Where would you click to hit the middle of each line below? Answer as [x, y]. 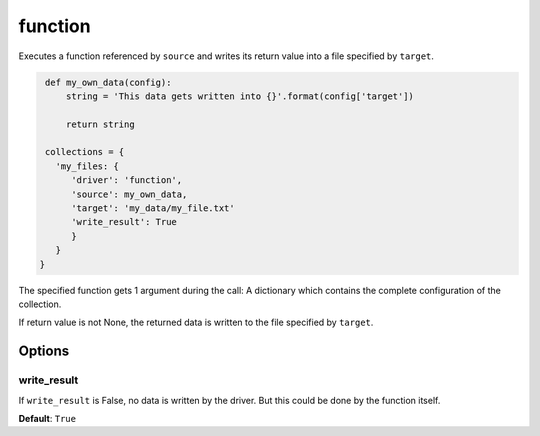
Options [44, 351]
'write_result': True [124, 222]
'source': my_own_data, [129, 194]
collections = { [85, 152]
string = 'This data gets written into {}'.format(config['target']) [240, 96]
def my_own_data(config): [108, 82]
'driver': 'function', [127, 180]
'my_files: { [87, 166]
